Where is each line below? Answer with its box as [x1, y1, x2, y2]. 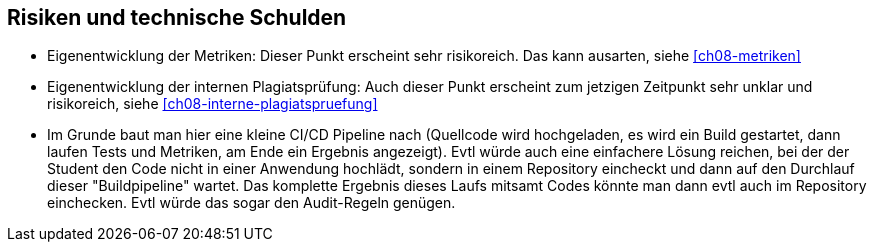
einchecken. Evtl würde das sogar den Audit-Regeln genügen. [47, 194, 456, 212]
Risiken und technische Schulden [7, 5, 347, 30]
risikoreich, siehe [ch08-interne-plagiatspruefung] [47, 95, 378, 113]
